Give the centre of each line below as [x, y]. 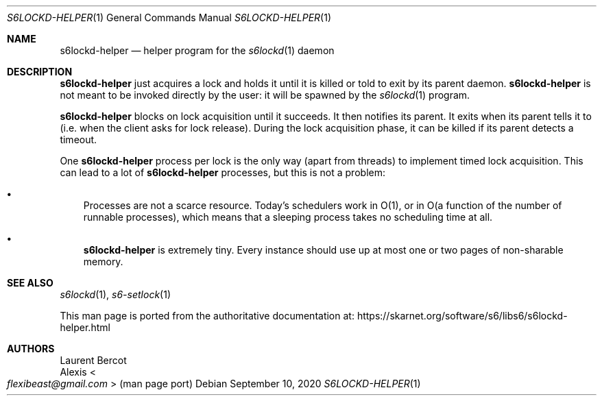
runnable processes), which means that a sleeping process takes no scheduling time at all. [288, 217]
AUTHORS [31, 349]
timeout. [79, 139]
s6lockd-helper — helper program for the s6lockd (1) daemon [197, 50]
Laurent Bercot [93, 360]
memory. [103, 262]
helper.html [85, 327]
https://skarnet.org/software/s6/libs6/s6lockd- [462, 316]
